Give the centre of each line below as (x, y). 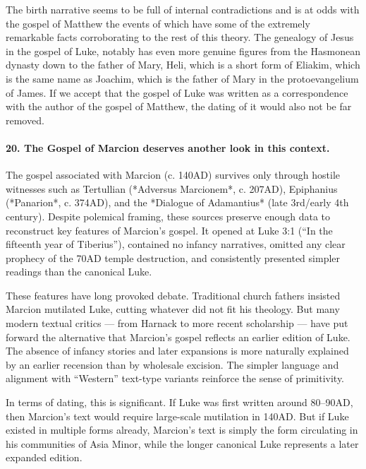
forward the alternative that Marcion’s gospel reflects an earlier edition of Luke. (178, 337)
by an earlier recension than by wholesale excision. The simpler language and (172, 364)
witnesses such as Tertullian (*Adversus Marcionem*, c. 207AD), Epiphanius (172, 188)
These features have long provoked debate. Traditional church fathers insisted (173, 295)
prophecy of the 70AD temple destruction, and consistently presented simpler (173, 257)
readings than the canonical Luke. (79, 272)
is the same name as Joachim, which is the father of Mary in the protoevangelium (182, 78)
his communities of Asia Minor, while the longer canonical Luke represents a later (182, 443)
